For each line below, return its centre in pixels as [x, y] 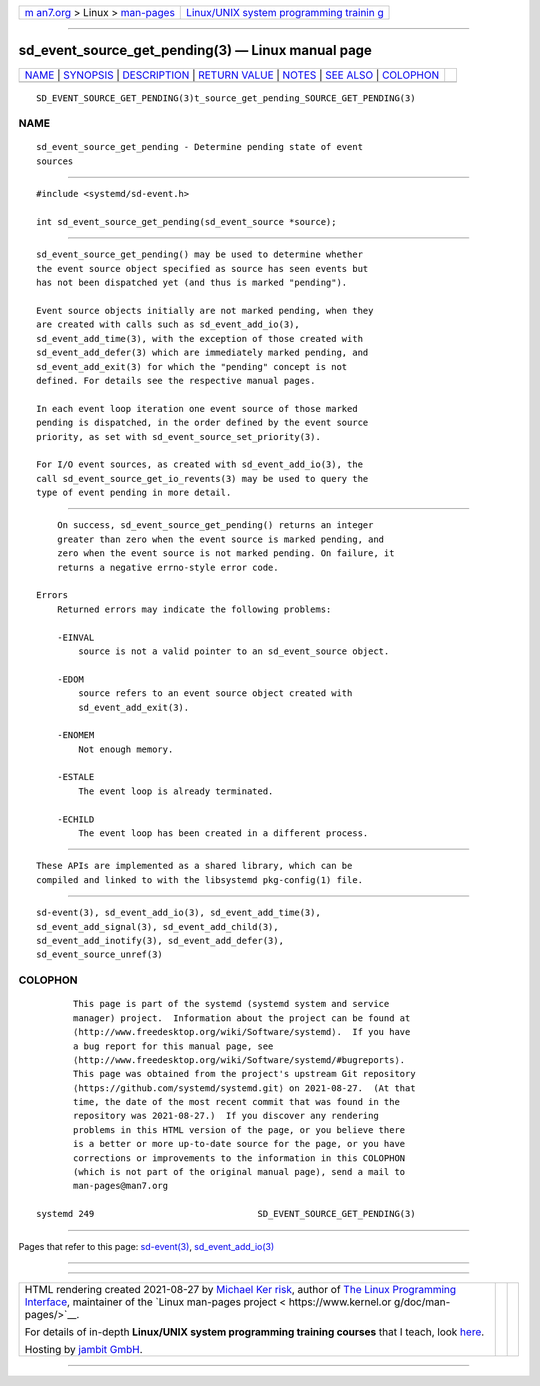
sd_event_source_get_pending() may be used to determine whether [200, 254]
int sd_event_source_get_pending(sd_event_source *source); [186, 222]
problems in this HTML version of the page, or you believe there [239, 1129]
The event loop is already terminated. [176, 791]
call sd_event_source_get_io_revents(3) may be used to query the [202, 478]
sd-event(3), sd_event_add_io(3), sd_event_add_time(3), [179, 913]
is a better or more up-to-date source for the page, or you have [239, 1144]
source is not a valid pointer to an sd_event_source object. [234, 651]
